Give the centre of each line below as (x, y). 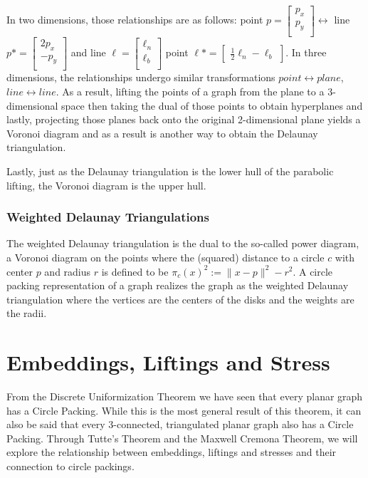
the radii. (27, 313)
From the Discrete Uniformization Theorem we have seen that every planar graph (185, 396)
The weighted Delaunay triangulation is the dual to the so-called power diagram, (183, 243)
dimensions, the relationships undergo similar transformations (141, 77)
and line (88, 52)
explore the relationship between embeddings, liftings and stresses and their (172, 452)
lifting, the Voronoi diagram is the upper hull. (106, 185)
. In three (306, 52)
